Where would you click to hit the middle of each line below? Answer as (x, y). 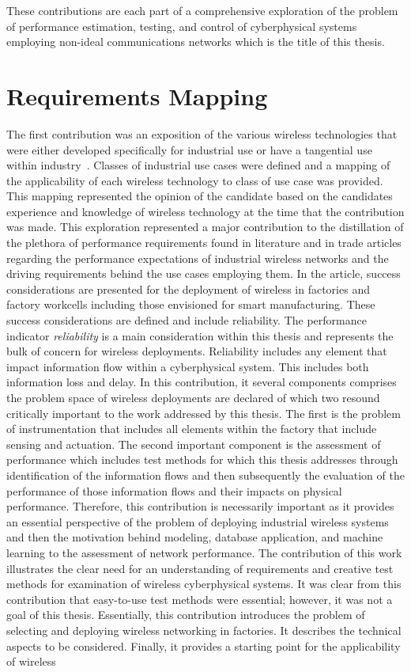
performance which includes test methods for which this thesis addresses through (202, 459)
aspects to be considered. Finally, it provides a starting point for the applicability (204, 645)
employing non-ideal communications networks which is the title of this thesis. (196, 42)
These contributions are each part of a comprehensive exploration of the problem (202, 10)
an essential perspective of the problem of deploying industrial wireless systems (198, 521)
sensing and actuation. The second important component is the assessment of (194, 444)
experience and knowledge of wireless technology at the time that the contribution (205, 211)
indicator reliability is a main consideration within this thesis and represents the (200, 335)
